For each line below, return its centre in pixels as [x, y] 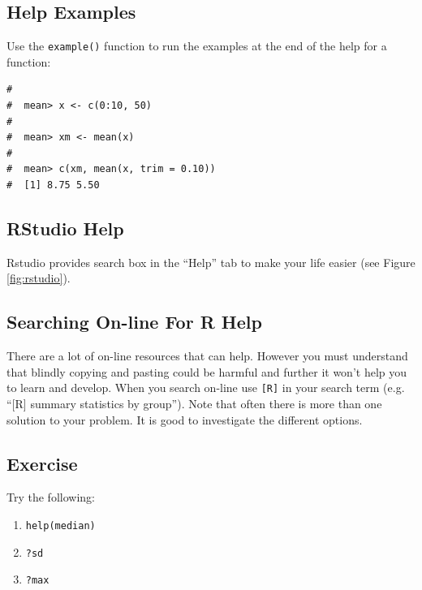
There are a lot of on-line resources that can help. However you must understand [207, 356]
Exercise [42, 463]
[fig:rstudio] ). [39, 278]
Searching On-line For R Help [134, 322]
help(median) [60, 526]
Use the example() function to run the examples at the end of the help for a [197, 46]
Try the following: [51, 497]
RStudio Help [65, 228]
